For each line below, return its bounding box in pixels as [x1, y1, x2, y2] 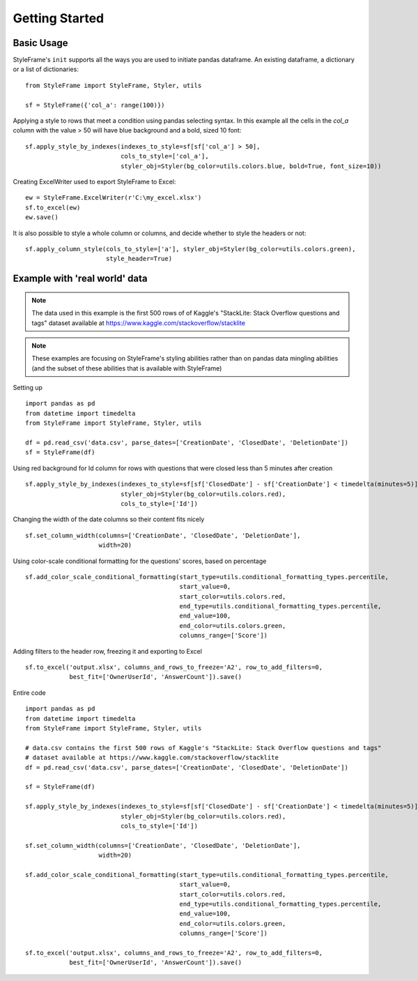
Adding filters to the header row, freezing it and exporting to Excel [13, 647, 202, 655]
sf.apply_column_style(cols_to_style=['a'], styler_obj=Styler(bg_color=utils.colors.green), [25, 245, 356, 253]
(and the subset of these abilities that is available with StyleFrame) [31, 364, 222, 373]
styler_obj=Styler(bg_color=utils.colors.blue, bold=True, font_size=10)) [121, 162, 382, 170]
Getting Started [13, 10, 104, 26]
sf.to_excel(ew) [25, 203, 81, 211]
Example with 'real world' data [13, 273, 148, 285]
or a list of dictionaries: [13, 65, 79, 73]
